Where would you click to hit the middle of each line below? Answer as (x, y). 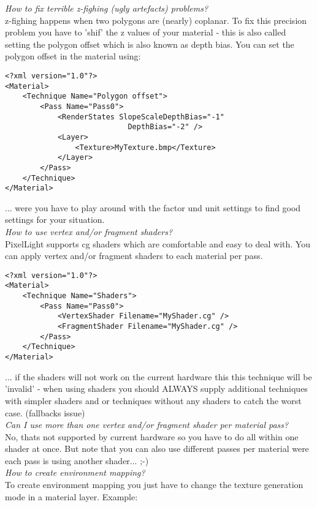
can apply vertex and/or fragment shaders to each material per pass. (134, 256)
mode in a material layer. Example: (71, 496)
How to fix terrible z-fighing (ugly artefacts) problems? (107, 8)
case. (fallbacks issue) (45, 412)
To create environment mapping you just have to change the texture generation (154, 485)
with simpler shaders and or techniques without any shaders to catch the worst (153, 400)
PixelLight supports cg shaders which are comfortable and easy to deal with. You (158, 243)
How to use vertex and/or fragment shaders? (89, 232)
